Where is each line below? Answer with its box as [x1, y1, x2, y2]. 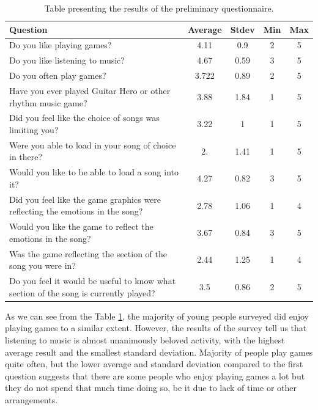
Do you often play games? [9, 69, 106, 82]
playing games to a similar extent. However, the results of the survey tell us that [5, 321, 307, 334]
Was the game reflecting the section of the [9, 247, 167, 260]
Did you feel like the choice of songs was [9, 111, 160, 124]
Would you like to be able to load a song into [9, 166, 179, 178]
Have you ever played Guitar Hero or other [9, 84, 171, 97]
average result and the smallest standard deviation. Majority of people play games [5, 345, 313, 358]
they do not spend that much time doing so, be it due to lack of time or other [5, 381, 297, 394]
